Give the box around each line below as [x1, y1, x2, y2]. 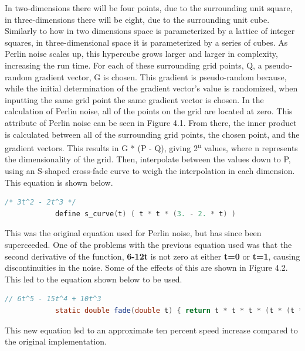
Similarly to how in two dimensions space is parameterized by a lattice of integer [5, 25, 295, 37]
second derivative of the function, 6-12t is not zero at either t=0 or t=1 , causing [5, 250, 300, 262]
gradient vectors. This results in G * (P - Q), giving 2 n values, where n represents [5, 140, 298, 154]
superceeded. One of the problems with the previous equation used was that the [5, 238, 292, 250]
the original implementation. [5, 335, 107, 347]
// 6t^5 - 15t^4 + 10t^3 [5, 295, 101, 304]
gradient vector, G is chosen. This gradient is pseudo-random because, [35, 70, 287, 83]
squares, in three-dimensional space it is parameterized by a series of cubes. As [5, 36, 288, 48]
